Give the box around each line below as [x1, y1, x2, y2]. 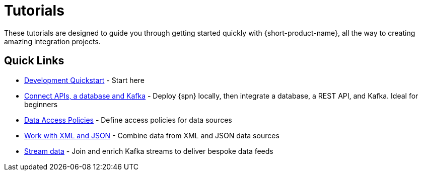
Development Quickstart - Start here [24, 75, 145, 84]
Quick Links [4, 54, 64, 67]
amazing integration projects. [4, 37, 101, 46]
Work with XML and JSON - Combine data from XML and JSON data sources [24, 131, 279, 140]
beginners [24, 100, 58, 109]
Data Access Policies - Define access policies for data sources [24, 115, 232, 124]
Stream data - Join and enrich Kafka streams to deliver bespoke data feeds [24, 146, 273, 155]
